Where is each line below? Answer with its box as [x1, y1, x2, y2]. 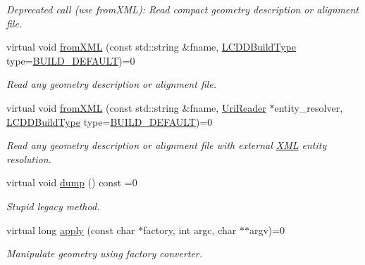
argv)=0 [249, 222, 285, 237]
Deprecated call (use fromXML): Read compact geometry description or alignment [6, 2, 359, 16]
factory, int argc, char [143, 222, 237, 237]
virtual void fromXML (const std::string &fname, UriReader [6, 100, 266, 115]
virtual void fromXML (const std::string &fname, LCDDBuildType [6, 39, 296, 54]
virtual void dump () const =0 [6, 175, 137, 190]
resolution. [6, 151, 51, 166]
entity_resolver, [274, 100, 343, 115]
